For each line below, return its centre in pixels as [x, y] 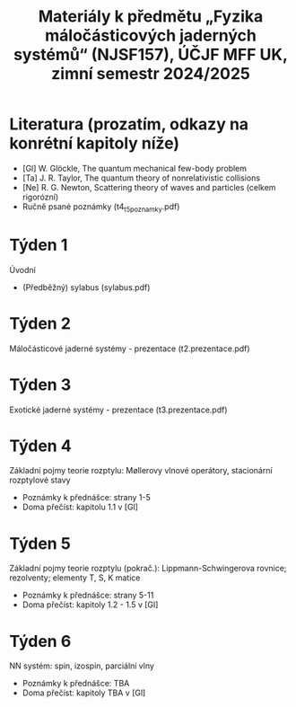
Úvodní [22, 270]
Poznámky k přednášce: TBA [76, 684]
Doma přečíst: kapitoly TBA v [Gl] [84, 693]
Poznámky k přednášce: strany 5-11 [88, 596]
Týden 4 [40, 446]
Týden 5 [40, 543]
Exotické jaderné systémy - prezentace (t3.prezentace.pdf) [118, 410]
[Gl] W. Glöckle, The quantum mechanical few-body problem [135, 168]
